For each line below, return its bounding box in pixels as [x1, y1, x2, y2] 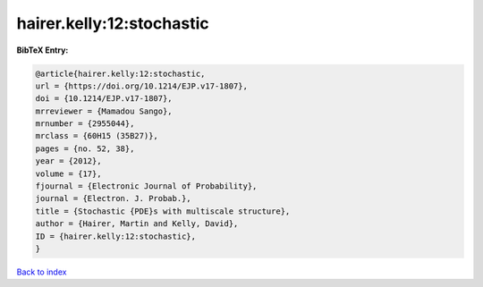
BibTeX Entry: [16, 45, 69, 55]
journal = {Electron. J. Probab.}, [35, 193, 191, 204]
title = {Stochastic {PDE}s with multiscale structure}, [35, 206, 291, 216]
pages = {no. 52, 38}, [35, 143, 135, 154]
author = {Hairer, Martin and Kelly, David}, [35, 219, 239, 229]
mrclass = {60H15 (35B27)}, [35, 131, 158, 141]
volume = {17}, [35, 168, 102, 179]
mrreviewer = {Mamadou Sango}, [35, 106, 174, 116]
